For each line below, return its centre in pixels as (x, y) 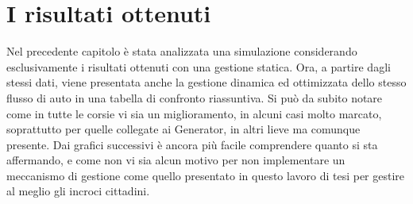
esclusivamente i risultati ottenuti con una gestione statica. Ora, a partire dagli (199, 66)
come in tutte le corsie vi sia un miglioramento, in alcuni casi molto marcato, (194, 113)
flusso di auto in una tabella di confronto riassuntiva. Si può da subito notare (195, 97)
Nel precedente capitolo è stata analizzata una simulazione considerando (182, 51)
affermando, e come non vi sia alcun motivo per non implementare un (176, 160)
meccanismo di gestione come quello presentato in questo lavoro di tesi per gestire (206, 175)
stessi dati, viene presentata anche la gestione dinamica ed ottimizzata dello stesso (206, 82)
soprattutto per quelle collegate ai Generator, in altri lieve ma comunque (183, 129)
